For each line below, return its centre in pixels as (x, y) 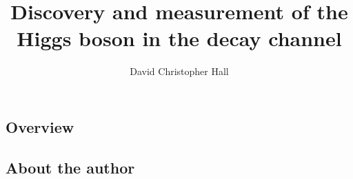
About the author (70, 167)
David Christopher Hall (179, 71)
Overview (40, 126)
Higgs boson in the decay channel (179, 38)
